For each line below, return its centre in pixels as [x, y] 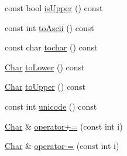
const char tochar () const [51, 47]
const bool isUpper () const [54, 8]
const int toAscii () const [49, 27]
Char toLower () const [45, 67]
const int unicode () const [51, 106]
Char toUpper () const [45, 87]
